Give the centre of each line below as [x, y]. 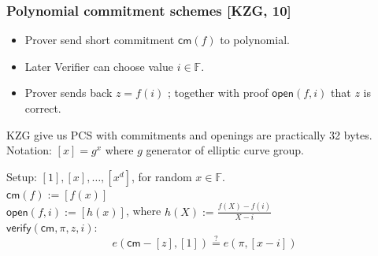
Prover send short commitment [100, 40]
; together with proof [218, 93]
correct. [43, 108]
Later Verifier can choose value [99, 66]
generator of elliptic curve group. [225, 150]
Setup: [22, 176]
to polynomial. [255, 40]
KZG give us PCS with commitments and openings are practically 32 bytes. [189, 134]
